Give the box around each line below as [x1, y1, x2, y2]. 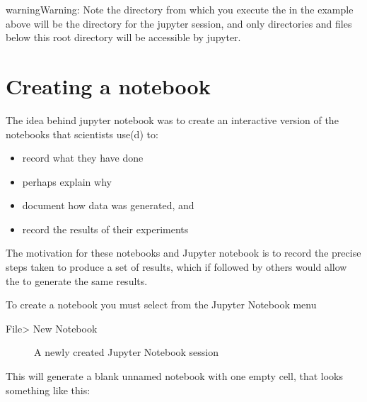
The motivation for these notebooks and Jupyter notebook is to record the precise [6, 245, 361, 260]
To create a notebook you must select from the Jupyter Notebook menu [6, 297, 317, 312]
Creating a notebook [6, 71, 211, 100]
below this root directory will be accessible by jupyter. [6, 30, 241, 45]
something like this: [6, 382, 91, 397]
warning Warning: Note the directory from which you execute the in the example [6, 2, 354, 16]
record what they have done [22, 150, 144, 165]
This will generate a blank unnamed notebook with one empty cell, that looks [6, 369, 343, 384]
